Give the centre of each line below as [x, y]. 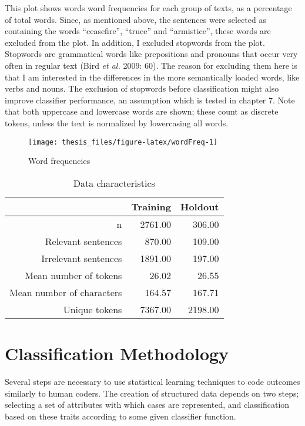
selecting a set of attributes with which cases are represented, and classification [147, 405]
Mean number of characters [66, 292]
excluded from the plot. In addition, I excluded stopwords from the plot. [135, 42]
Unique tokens [93, 309]
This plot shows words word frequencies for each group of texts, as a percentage [148, 8]
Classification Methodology [117, 353]
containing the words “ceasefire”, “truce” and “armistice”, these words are [138, 31]
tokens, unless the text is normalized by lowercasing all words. [117, 123]
